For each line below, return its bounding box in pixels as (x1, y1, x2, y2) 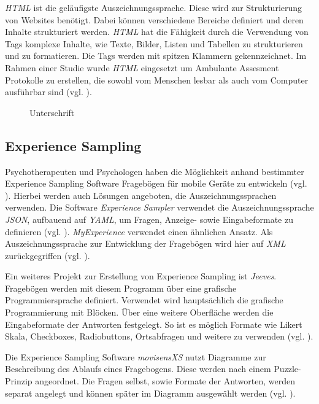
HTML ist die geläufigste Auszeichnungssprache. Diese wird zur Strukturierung (5, 1, 302, 14)
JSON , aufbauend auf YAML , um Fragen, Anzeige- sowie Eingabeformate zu (5, 212, 293, 225)
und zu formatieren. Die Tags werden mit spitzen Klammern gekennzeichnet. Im (5, 49, 307, 62)
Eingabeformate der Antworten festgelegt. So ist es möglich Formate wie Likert (5, 317, 302, 330)
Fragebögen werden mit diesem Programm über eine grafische (5, 281, 237, 294)
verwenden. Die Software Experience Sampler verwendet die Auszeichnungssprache (5, 201, 314, 214)
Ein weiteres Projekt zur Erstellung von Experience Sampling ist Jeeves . (5, 270, 277, 282)
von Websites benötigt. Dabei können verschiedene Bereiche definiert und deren (5, 13, 304, 26)
